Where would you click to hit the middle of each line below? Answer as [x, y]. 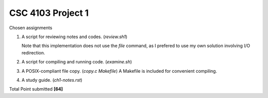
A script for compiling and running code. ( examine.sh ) [77, 62]
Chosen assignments [31, 28]
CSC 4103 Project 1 [49, 13]
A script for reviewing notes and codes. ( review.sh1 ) [74, 37]
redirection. [33, 52]
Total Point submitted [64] [36, 89]
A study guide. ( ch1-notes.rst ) [52, 80]
